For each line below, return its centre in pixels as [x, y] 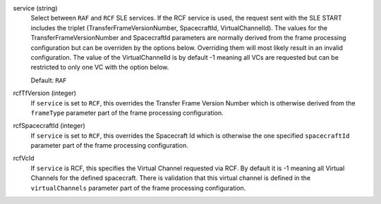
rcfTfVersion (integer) [45, 93]
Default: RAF [49, 80]
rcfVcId [24, 158]
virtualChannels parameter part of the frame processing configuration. [138, 188]
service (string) [35, 8]
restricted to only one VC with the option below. [100, 68]
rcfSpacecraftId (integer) [49, 126]
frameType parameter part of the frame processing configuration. [127, 113]
